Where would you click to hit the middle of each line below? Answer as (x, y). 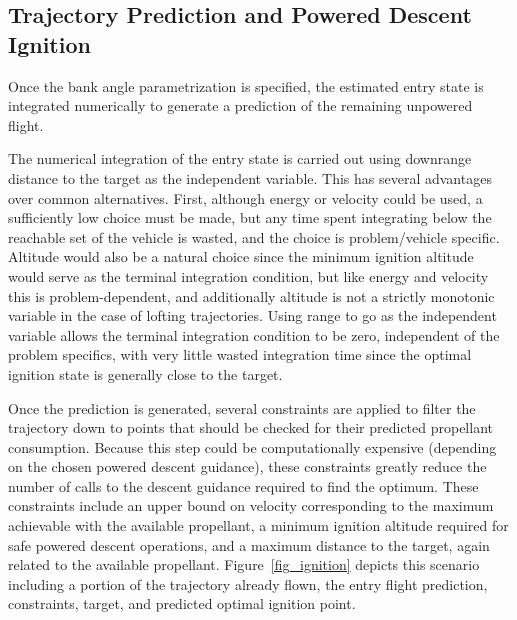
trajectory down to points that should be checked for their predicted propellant (250, 427)
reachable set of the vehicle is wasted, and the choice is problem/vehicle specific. (254, 236)
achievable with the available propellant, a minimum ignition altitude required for (258, 525)
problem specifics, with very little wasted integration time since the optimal (240, 354)
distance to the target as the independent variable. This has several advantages (250, 177)
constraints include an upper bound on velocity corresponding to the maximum (251, 505)
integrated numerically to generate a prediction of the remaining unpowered (240, 105)
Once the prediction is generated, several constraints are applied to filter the (242, 407)
